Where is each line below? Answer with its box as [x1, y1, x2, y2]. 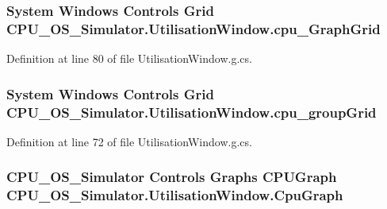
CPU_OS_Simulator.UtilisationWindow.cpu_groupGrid [6, 102, 377, 122]
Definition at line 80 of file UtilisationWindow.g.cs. [6, 50, 252, 67]
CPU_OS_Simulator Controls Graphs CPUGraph [6, 167, 337, 187]
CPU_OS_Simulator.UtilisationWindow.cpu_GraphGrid [6, 18, 381, 38]
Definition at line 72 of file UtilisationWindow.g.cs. [6, 133, 252, 149]
